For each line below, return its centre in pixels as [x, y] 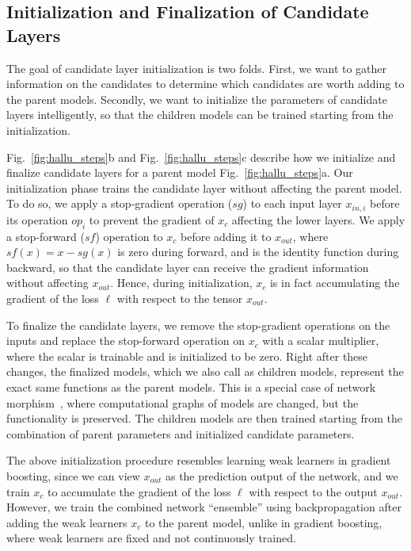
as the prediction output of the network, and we [282, 475]
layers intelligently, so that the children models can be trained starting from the [200, 115]
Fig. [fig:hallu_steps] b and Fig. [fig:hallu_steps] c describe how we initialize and [201, 157]
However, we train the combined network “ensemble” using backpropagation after [204, 507]
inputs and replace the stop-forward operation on [126, 341]
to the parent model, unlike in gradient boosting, [263, 522]
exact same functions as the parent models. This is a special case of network [191, 386]
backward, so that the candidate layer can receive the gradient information [188, 267]
